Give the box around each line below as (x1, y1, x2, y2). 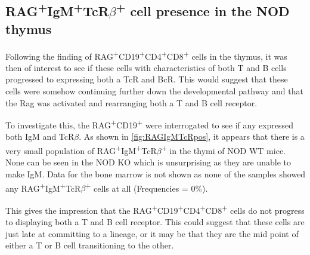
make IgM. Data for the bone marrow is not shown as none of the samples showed (5, 167, 306, 180)
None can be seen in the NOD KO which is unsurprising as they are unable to (5, 156, 292, 168)
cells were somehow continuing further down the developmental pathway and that (5, 85, 303, 97)
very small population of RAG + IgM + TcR (5, 143, 157, 156)
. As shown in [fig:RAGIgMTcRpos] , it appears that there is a (79, 130, 305, 143)
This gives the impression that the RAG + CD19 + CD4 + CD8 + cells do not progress (5, 202, 305, 216)
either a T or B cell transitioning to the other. (5, 239, 174, 251)
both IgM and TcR (5, 130, 75, 143)
